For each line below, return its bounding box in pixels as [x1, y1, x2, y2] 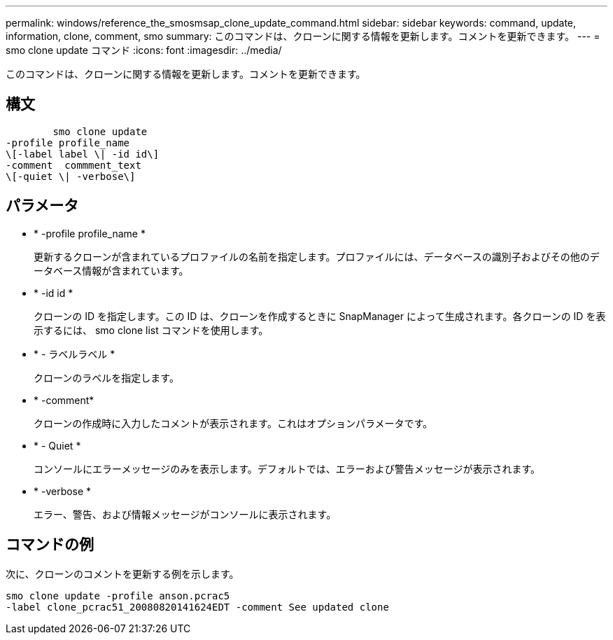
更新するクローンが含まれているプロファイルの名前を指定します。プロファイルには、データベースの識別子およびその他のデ [34, 250, 600, 263]
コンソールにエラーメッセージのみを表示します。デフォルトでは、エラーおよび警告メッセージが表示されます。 [34, 462, 541, 475]
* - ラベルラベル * [34, 347, 115, 360]
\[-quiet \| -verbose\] [6, 170, 136, 182]
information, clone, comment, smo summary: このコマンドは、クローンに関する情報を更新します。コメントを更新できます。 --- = [6, 30, 600, 42]
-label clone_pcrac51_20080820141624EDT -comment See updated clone [6, 601, 389, 613]
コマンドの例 [6, 536, 94, 554]
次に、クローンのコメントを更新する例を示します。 [6, 567, 239, 580]
